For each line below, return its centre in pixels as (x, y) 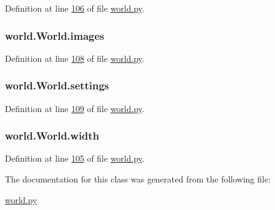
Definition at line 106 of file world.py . (75, 8)
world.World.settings (57, 85)
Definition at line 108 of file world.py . (75, 58)
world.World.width (52, 136)
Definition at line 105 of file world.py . (75, 158)
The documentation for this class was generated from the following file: (138, 179)
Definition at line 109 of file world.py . (75, 108)
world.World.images (55, 35)
